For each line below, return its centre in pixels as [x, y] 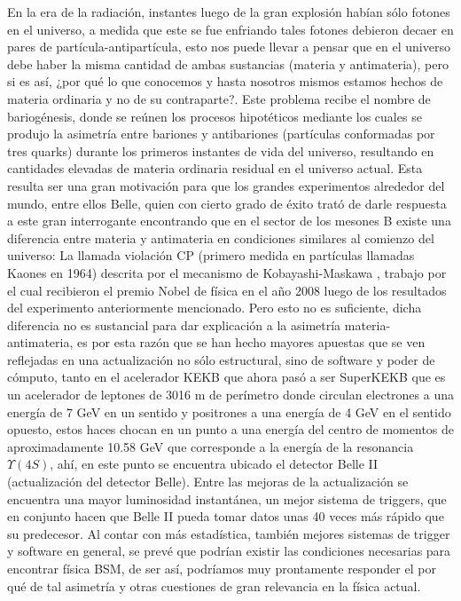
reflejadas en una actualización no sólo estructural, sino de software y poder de [221, 359]
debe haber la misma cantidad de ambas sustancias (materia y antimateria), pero [228, 63]
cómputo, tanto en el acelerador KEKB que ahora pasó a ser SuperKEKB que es [227, 377]
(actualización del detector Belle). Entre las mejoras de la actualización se [208, 482]
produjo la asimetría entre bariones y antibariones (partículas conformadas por [221, 134]
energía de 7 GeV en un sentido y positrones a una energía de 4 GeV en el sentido [229, 411]
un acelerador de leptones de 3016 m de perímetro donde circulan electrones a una [230, 395]
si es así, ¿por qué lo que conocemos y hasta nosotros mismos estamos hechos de [225, 81]
